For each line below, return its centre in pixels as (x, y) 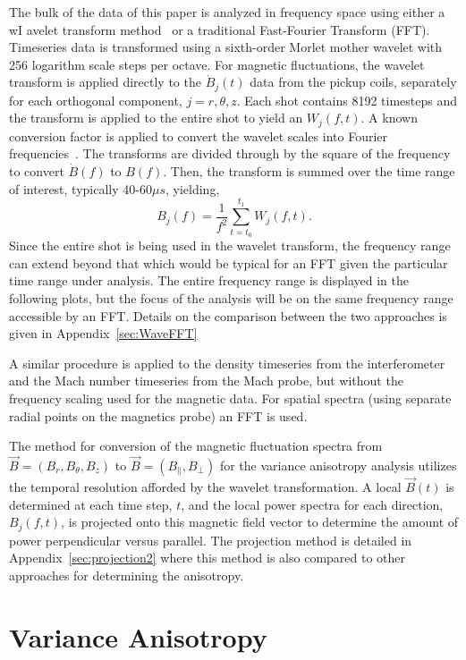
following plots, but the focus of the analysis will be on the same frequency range (231, 297)
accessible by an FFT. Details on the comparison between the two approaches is (228, 315)
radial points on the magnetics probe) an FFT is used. (158, 415)
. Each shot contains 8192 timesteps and (347, 100)
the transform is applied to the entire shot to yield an (156, 118)
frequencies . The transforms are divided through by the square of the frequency (230, 153)
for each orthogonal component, (96, 100)
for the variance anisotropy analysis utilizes (338, 465)
